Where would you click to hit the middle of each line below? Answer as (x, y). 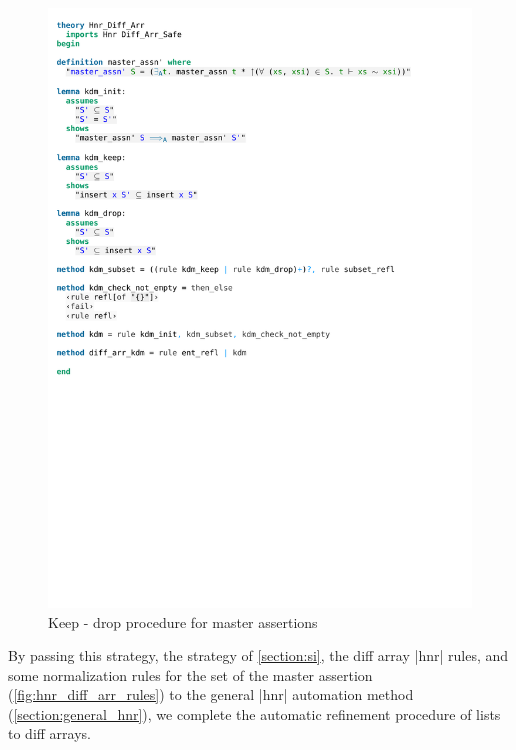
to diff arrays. (49, 733)
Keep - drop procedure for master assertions (183, 621)
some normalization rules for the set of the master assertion (190, 674)
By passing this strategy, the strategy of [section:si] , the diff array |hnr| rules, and (258, 655)
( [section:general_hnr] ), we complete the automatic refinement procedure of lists (254, 713)
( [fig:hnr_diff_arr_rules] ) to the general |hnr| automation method (211, 694)
